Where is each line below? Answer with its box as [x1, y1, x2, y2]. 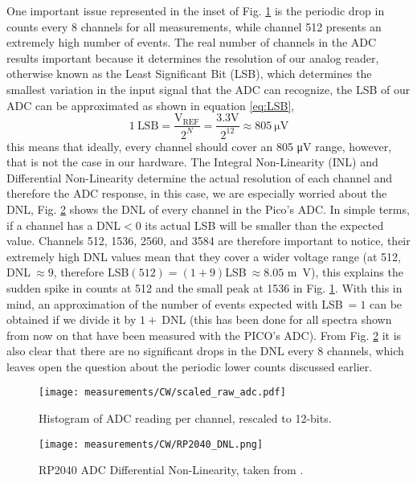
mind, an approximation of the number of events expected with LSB [6, 295, 343, 312]
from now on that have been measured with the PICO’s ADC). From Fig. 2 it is [6, 326, 402, 343]
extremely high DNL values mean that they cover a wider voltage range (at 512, [6, 248, 401, 264]
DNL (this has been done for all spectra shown [161, 311, 392, 328]
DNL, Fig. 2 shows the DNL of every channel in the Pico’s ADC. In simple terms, [6, 200, 410, 217]
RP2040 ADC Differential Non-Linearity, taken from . [39, 461, 304, 478]
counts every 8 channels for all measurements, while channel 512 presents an [6, 18, 382, 35]
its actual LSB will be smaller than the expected [145, 216, 384, 233]
